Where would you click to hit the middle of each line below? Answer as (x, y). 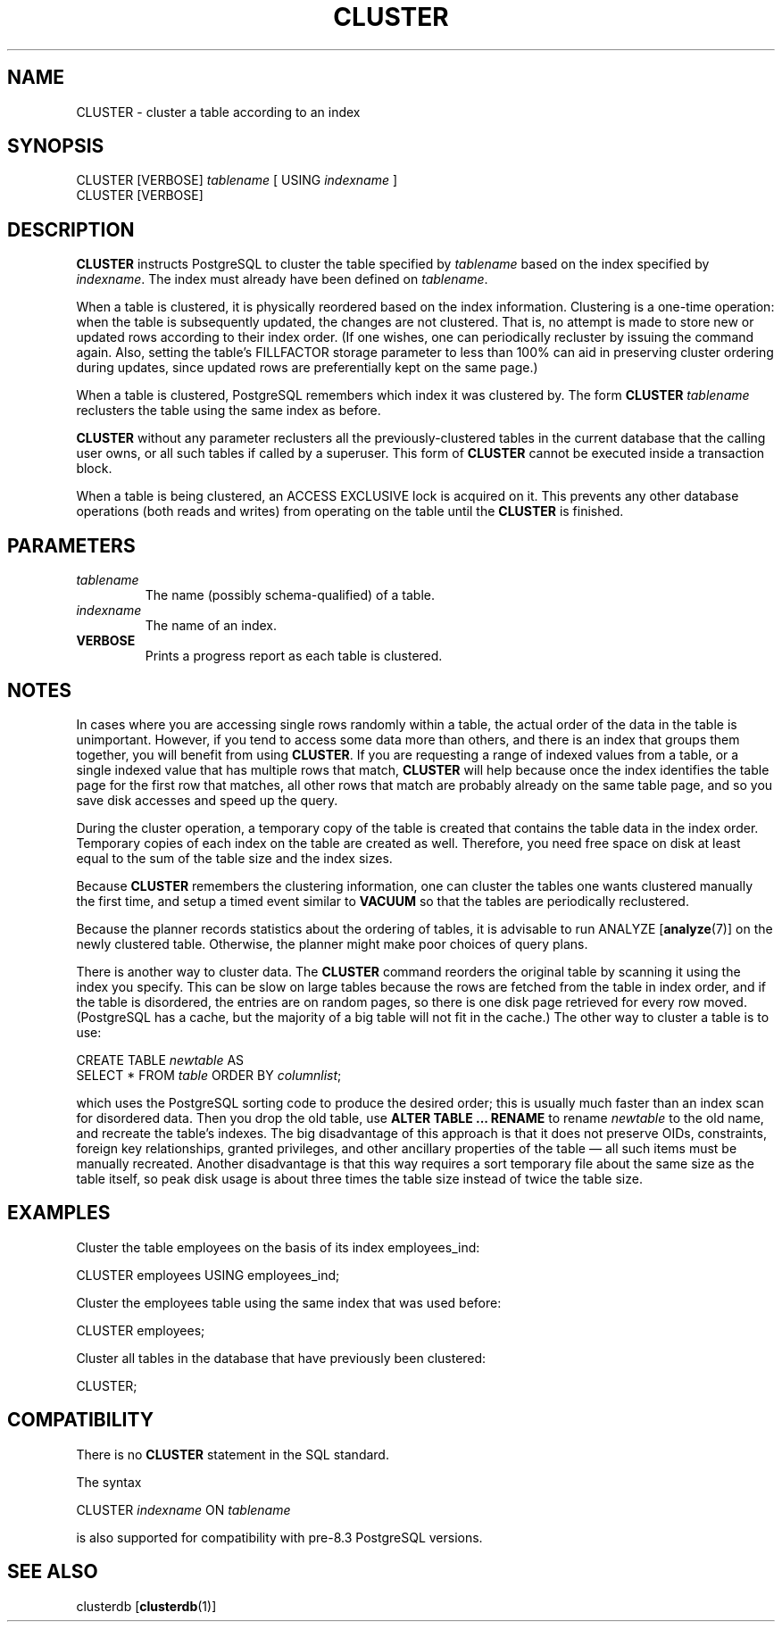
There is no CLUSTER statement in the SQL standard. (233, 1454)
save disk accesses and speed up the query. (207, 800)
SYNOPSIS (56, 146)
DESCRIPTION (71, 229)
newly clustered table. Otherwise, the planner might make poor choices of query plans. (332, 943)
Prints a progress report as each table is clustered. (294, 656)
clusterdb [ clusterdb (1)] (146, 1606)
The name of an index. (211, 626)
